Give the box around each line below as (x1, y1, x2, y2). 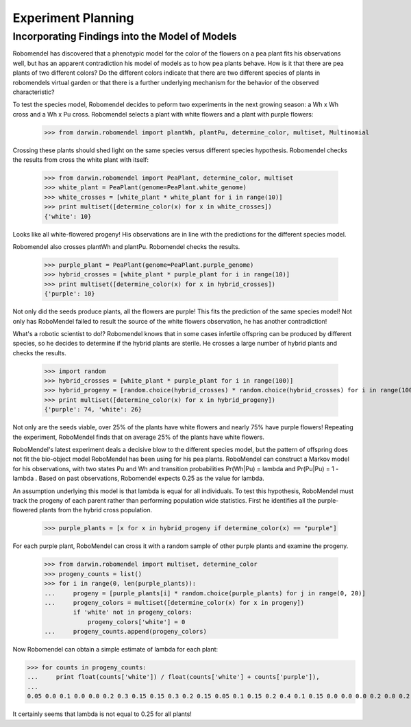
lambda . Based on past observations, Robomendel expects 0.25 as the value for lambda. (12, 474, 264, 483)
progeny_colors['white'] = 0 (87, 618, 186, 625)
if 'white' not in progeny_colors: (73, 608, 193, 617)
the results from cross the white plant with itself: (12, 156, 149, 164)
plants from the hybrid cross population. (38, 506, 153, 514)
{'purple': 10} (44, 290, 95, 298)
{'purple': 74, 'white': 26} (44, 405, 142, 414)
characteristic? (12, 88, 55, 96)
